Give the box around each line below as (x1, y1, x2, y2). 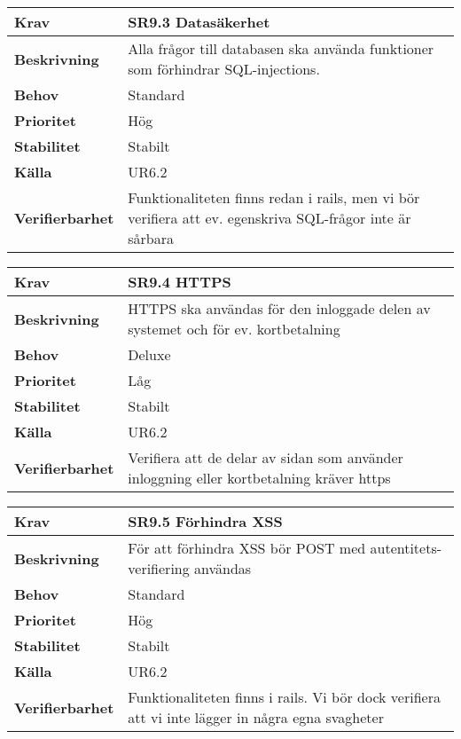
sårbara (128, 228, 175, 248)
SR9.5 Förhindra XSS (128, 511, 283, 531)
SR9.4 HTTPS (128, 271, 231, 292)
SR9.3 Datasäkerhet (128, 12, 270, 32)
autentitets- (370, 538, 442, 558)
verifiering (128, 558, 190, 578)
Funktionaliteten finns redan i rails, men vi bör (128, 187, 420, 208)
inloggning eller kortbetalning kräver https (128, 468, 391, 488)
